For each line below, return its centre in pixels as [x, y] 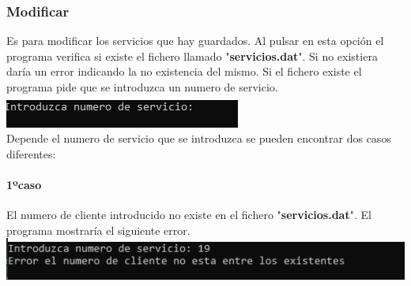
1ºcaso [24, 184]
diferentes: [31, 153]
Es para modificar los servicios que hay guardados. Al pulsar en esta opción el [195, 41]
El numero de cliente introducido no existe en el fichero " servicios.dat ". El [189, 215]
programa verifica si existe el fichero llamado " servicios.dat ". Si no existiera [192, 56]
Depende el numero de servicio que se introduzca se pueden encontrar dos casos [199, 138]
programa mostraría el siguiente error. [98, 230]
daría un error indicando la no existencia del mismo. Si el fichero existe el [184, 71]
